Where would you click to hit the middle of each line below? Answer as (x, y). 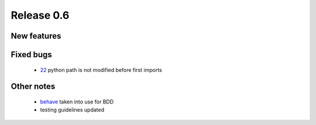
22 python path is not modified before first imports (101, 70)
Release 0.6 (40, 15)
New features (36, 36)
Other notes (33, 87)
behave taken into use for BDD (77, 102)
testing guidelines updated (72, 110)
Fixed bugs (31, 55)
